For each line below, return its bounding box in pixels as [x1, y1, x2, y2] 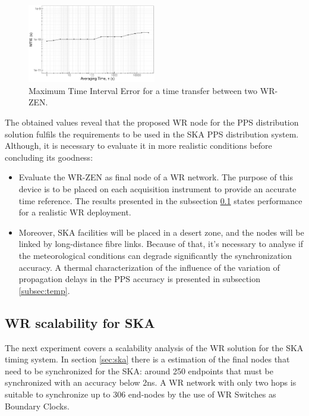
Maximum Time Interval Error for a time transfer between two [29, 84, 258, 96]
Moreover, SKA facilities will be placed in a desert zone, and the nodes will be [18, 226, 304, 238]
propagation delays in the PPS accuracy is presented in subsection [18, 273, 260, 285]
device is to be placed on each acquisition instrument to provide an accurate [18, 183, 297, 195]
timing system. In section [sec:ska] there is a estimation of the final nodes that [5, 353, 290, 365]
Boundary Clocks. [5, 399, 70, 412]
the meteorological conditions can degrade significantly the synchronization [18, 249, 292, 261]
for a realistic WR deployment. [18, 206, 131, 218]
